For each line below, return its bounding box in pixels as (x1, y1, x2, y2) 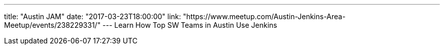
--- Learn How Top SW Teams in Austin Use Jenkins (102, 21, 277, 29)
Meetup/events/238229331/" (4, 21, 101, 29)
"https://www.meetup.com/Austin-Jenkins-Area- (183, 12, 346, 21)
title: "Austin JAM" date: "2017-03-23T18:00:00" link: (4, 12, 181, 21)
